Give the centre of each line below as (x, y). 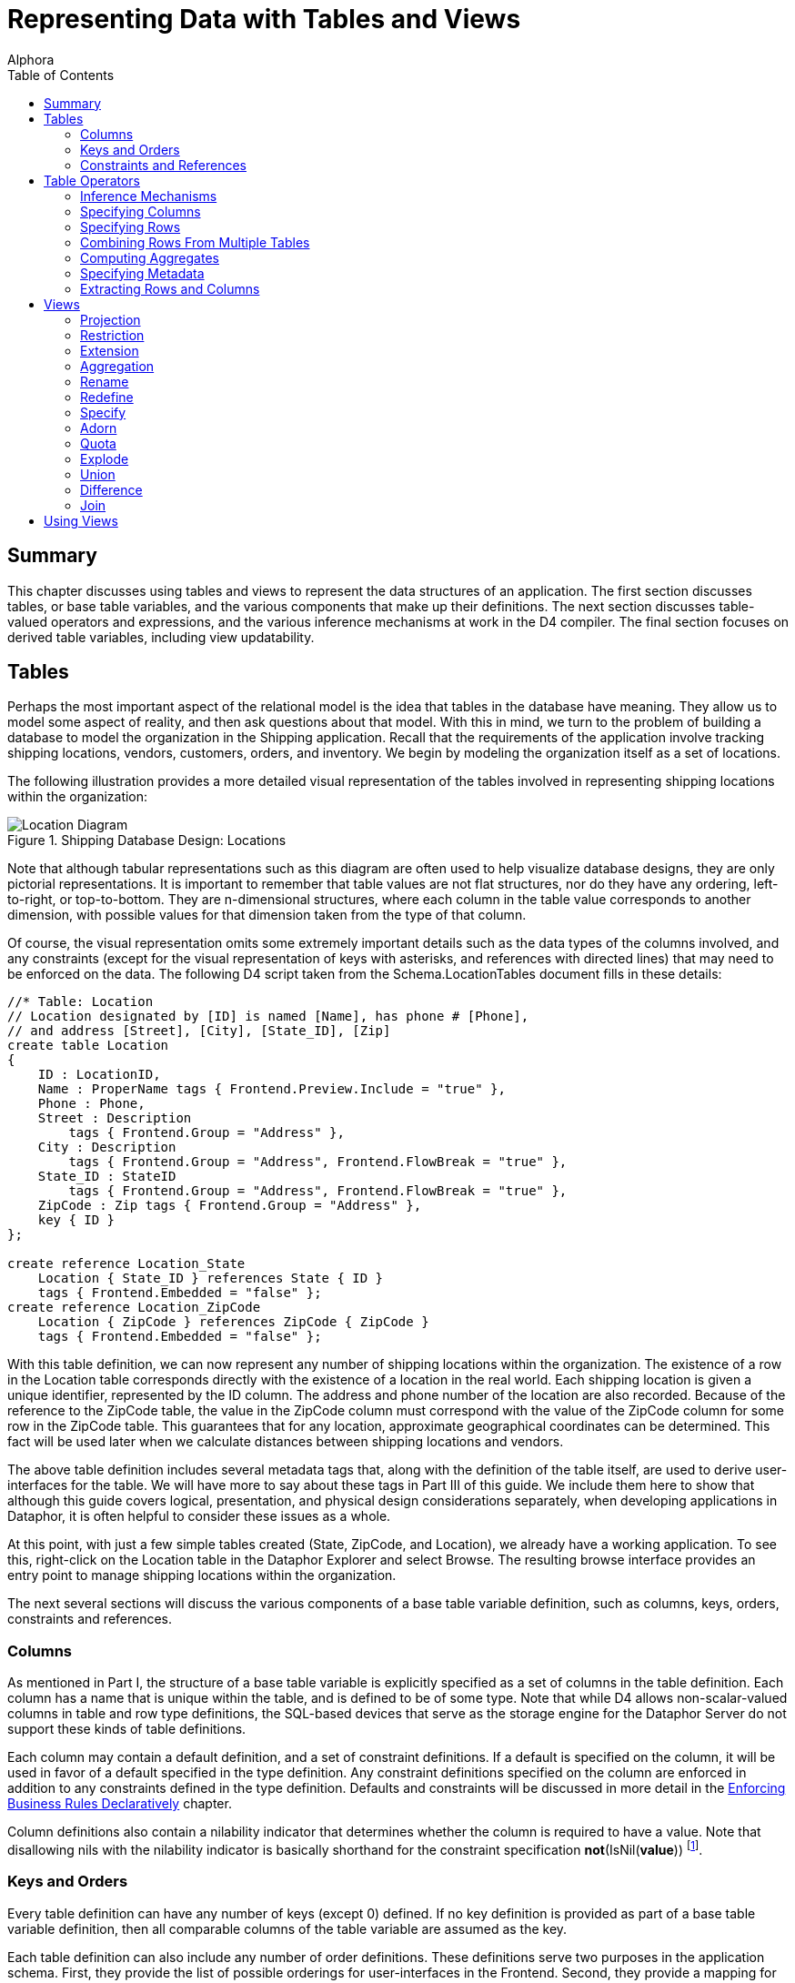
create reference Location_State (126, 1264)
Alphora (31, 59)
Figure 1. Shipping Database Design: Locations (147, 841)
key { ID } (76, 1220)
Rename (105, 381)
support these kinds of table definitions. (127, 1729)
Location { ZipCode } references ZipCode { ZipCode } (233, 1322)
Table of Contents (61, 75)
